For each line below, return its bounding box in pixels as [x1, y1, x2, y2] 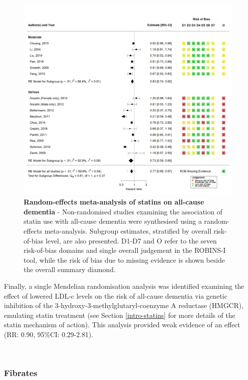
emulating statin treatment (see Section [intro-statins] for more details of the [4, 310, 235, 320]
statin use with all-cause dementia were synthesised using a [24, 216, 202, 226]
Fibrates [4, 366, 37, 379]
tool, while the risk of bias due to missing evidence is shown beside [24, 254, 225, 265]
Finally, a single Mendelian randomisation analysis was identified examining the [4, 280, 245, 291]
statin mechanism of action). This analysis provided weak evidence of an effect [4, 319, 241, 330]
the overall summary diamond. [24, 264, 116, 275]
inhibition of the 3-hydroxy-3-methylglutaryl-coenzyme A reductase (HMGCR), [4, 300, 244, 311]
